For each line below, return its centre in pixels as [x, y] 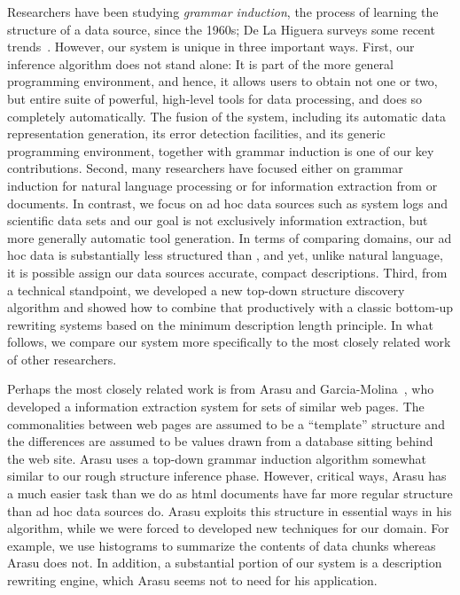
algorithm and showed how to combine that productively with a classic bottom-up [230, 307]
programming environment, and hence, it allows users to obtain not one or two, [222, 81]
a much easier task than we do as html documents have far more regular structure [230, 493]
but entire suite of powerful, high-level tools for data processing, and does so [215, 98]
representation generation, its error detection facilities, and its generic [196, 133]
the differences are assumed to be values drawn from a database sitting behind [220, 441]
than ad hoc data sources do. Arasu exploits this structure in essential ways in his [230, 510]
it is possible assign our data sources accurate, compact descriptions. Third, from [227, 272]
